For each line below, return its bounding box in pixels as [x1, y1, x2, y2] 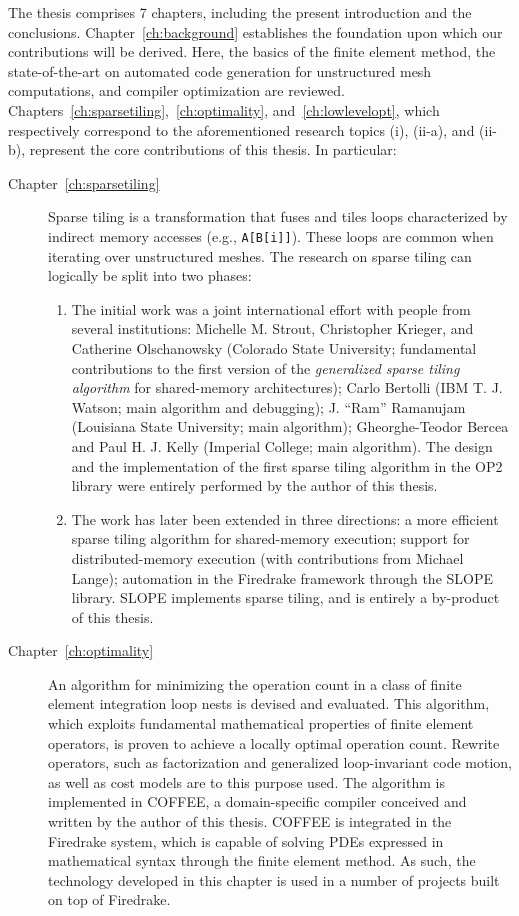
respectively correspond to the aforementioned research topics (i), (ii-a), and [8, 119, 475, 140]
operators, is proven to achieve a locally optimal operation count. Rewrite [48, 732, 500, 753]
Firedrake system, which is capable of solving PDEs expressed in [48, 830, 444, 851]
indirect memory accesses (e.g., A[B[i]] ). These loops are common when [48, 225, 494, 246]
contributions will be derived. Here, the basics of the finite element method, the [8, 41, 496, 62]
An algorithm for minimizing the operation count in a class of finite [48, 673, 462, 694]
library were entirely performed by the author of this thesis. [71, 475, 438, 496]
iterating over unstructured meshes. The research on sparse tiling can [48, 245, 472, 266]
